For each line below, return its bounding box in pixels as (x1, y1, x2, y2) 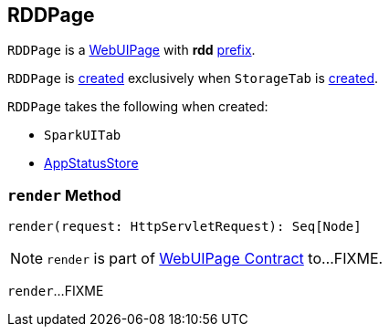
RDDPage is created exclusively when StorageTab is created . (7, 70, 379, 87)
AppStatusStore (44, 155, 139, 172)
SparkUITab (44, 128, 121, 143)
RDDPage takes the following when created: (7, 99, 268, 115)
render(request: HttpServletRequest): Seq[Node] (7, 219, 362, 235)
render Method (7, 185, 121, 204)
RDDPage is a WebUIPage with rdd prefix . (7, 42, 256, 58)
